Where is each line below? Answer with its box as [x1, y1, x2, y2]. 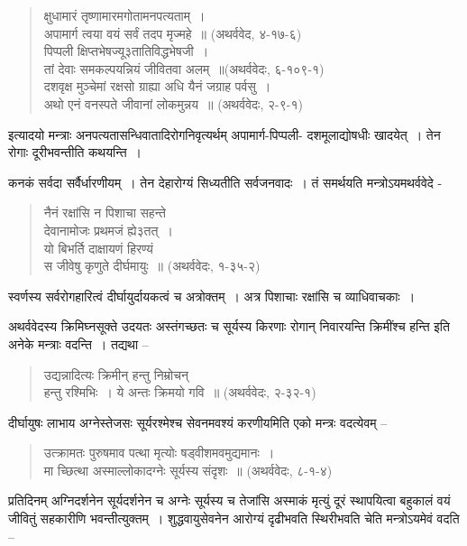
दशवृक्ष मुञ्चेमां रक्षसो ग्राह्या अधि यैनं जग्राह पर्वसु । [43, 77, 271, 96]
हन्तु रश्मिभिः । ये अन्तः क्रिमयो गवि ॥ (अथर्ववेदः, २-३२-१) [43, 383, 316, 402]
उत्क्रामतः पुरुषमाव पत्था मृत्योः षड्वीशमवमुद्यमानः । [43, 443, 275, 462]
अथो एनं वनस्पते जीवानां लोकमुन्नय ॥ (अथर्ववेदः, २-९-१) [43, 94, 303, 113]
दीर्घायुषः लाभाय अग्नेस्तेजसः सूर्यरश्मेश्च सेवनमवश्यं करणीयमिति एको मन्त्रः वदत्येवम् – [8, 412, 388, 431]
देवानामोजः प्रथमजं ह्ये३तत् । [43, 220, 173, 239]
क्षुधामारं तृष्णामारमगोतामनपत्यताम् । [43, 6, 206, 24]
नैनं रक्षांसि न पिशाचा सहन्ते [43, 203, 166, 222]
